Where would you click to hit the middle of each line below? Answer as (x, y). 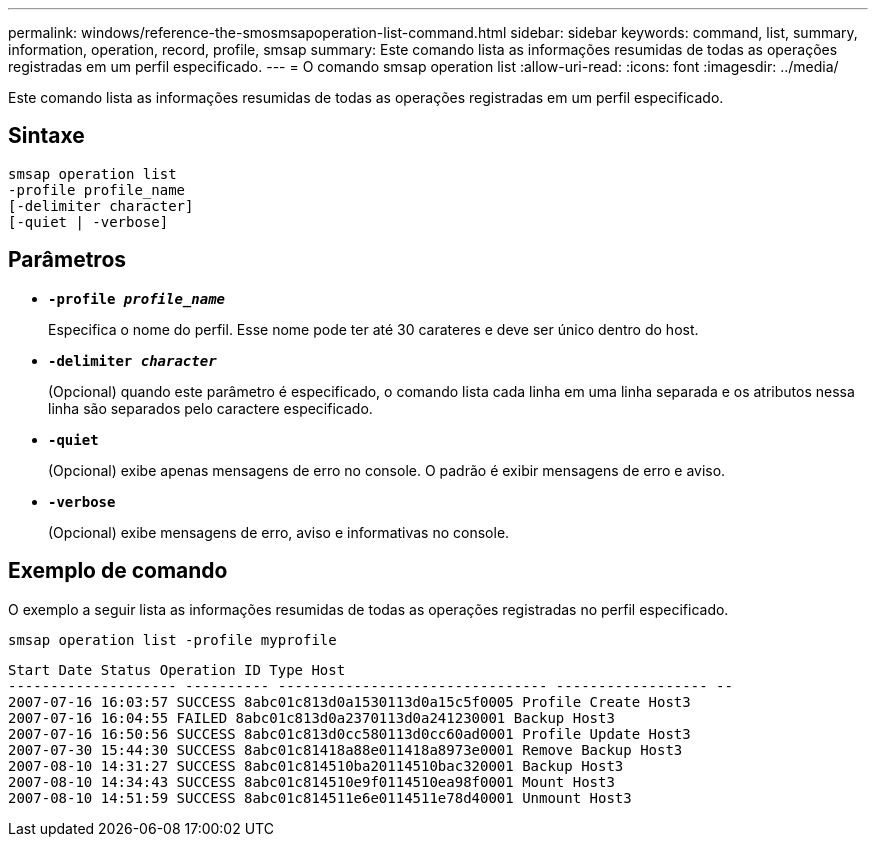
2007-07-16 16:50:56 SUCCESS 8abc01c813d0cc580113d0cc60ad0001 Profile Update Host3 (349, 733)
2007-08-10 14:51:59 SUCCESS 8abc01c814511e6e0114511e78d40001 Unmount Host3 (320, 797)
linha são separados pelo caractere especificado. (210, 408)
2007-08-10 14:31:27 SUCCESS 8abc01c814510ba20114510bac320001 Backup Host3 (316, 765)
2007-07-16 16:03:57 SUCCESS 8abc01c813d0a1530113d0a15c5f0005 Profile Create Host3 (349, 701)
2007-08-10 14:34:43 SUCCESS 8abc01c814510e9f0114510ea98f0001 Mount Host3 (311, 781)
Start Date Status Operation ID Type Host (177, 669)
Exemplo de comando (118, 571)
